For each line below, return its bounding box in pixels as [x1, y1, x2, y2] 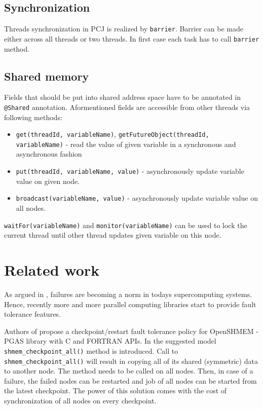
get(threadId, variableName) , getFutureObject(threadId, [16, 129, 209, 139]
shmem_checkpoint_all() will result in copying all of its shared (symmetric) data [4, 355, 258, 366]
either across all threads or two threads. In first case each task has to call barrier [4, 33, 259, 44]
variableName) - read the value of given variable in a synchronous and [16, 138, 236, 149]
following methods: [4, 111, 62, 122]
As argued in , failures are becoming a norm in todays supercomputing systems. [4, 288, 252, 299]
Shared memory [4, 68, 89, 84]
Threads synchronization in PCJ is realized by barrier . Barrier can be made [4, 23, 243, 34]
